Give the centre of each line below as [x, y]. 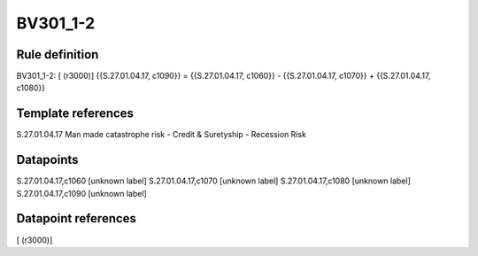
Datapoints [47, 160]
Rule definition [58, 54]
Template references [75, 114]
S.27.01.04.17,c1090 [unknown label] [82, 193]
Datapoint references [77, 218]
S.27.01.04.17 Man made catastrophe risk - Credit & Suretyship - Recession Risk [162, 135]
